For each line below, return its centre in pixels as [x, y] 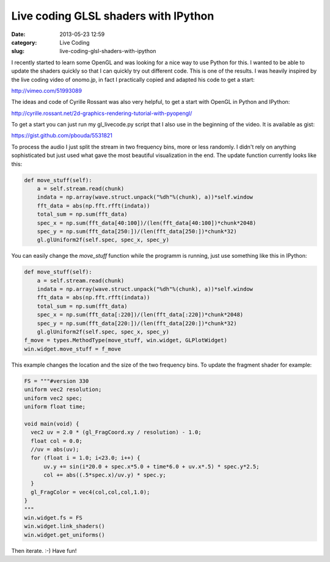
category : [24, 42]
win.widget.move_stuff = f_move [73, 349]
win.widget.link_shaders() [64, 526]
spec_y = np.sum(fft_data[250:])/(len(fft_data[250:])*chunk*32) [137, 231]
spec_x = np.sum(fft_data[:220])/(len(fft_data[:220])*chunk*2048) [140, 315]
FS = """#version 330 [57, 381]
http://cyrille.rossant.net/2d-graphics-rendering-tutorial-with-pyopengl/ [102, 113]
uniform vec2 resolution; [63, 390]
